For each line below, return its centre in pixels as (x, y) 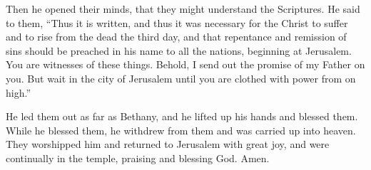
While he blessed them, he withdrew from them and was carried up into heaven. (181, 130)
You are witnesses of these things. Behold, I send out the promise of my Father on (185, 64)
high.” (19, 92)
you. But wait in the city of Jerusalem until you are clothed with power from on (181, 78)
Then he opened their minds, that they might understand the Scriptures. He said (183, 9)
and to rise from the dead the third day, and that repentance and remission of (176, 37)
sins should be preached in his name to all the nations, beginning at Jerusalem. (179, 50)
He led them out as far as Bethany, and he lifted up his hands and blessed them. (182, 116)
